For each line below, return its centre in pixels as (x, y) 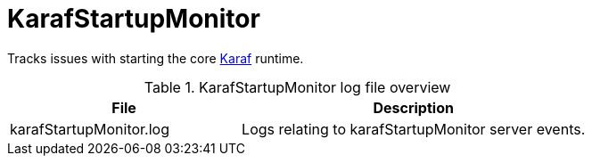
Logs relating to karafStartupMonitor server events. (414, 129)
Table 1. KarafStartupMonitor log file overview (297, 87)
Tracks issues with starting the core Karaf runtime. (156, 58)
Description (413, 107)
